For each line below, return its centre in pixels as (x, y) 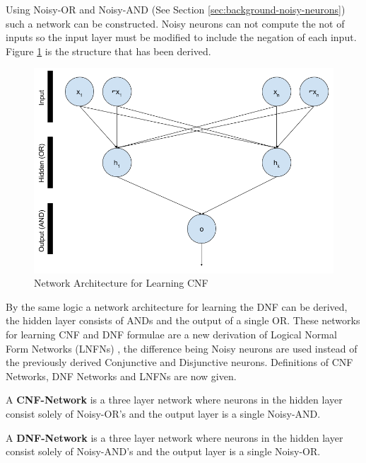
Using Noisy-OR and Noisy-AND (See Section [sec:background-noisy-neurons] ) (176, 9)
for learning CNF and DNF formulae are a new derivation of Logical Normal (171, 335)
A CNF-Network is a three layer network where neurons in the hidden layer (174, 400)
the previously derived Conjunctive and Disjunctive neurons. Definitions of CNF (179, 362)
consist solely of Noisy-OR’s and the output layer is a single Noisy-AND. (163, 414)
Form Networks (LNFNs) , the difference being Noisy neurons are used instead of (182, 348)
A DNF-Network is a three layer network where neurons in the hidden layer (175, 437)
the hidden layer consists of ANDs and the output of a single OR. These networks (183, 320)
